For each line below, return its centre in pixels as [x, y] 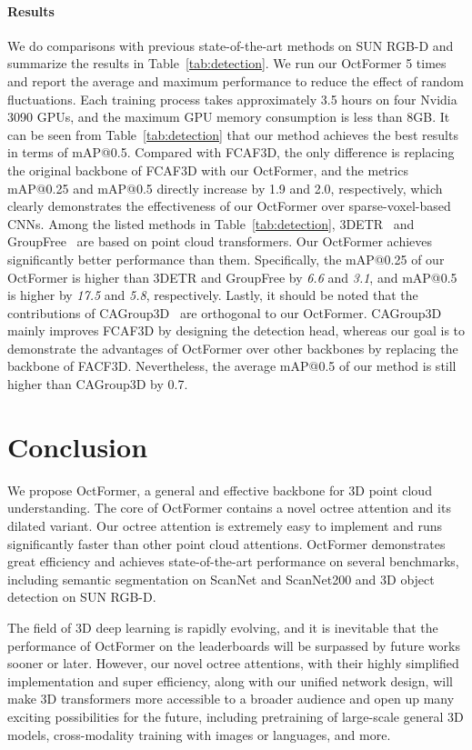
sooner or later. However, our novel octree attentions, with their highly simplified [233, 663]
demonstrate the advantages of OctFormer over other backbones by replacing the [233, 348]
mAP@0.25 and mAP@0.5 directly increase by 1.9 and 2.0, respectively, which [225, 188]
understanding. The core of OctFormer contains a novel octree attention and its [229, 508]
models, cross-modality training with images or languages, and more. [199, 734]
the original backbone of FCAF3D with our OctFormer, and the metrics [208, 170]
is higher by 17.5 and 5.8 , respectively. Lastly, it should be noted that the [213, 295]
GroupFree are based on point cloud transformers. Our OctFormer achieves [220, 241]
